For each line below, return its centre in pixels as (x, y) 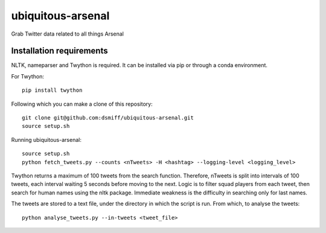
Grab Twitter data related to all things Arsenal (67, 34)
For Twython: (28, 76)
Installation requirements (59, 51)
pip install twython (52, 90)
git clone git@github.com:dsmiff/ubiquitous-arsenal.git (108, 118)
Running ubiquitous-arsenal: (46, 139)
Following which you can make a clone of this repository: (82, 104)
